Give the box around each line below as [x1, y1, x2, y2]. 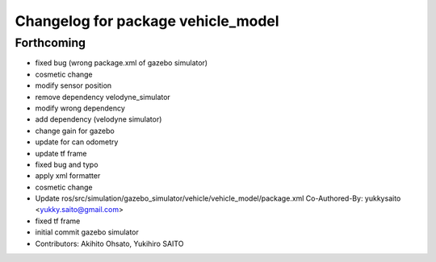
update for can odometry [35, 137, 119, 147]
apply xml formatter [35, 171, 101, 181]
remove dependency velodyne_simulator [35, 92, 171, 102]
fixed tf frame [35, 216, 81, 226]
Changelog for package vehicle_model [15, 12, 279, 30]
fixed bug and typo [35, 160, 99, 169]
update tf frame [35, 148, 87, 158]
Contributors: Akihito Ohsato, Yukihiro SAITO [35, 239, 184, 248]
